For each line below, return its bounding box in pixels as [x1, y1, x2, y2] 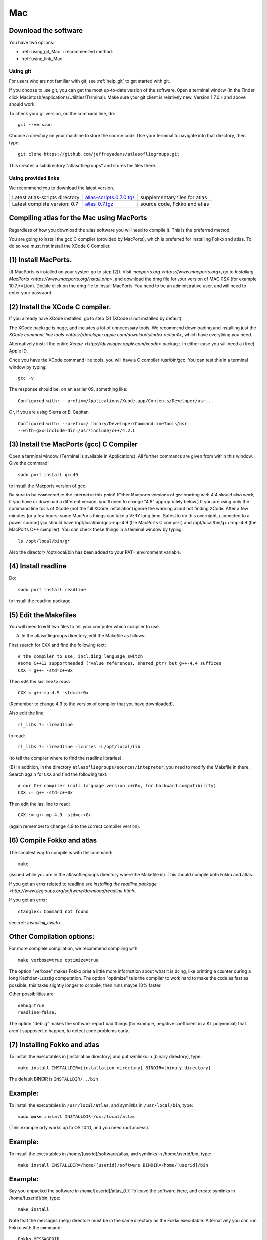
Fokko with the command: [9, 1224, 62, 1230]
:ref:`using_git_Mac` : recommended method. [21, 49, 113, 55]
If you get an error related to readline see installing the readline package [9, 881, 157, 887]
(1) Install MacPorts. [9, 256, 72, 264]
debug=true [18, 1002, 44, 1008]
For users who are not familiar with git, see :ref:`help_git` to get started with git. [9, 78, 170, 84]
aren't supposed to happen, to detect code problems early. [9, 1027, 130, 1034]
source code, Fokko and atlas [140, 201, 210, 208]
